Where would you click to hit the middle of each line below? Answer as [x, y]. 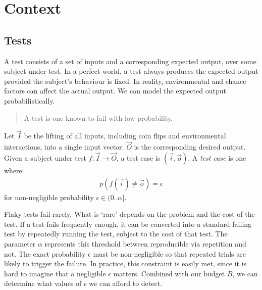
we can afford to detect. [126, 283]
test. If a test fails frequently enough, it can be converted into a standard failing [128, 224]
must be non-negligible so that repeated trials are [169, 253]
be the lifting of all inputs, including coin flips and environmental [125, 136]
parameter [20, 243]
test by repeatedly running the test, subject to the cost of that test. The [116, 234]
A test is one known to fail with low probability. [98, 117]
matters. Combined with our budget [169, 273]
